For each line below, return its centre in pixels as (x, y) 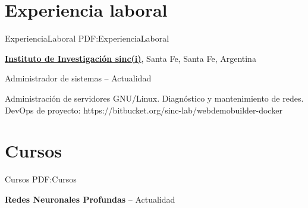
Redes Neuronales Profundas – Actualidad (90, 199)
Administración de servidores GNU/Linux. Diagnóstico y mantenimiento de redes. (154, 98)
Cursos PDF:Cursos (41, 179)
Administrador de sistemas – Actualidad (78, 78)
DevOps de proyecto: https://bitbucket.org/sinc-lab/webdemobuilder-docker (144, 110)
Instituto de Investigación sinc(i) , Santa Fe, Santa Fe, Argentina (131, 58)
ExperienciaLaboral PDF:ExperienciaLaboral (87, 38)
